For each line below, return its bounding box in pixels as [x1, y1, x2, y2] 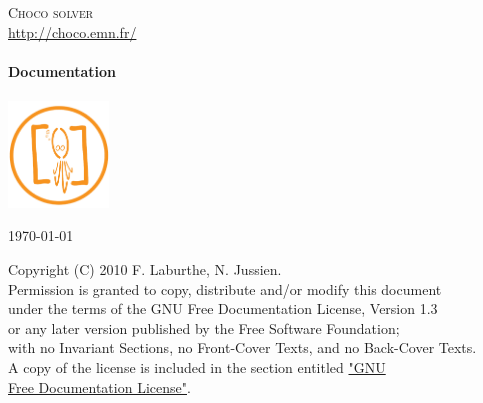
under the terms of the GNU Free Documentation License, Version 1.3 [8, 298, 438, 319]
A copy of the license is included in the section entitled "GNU [8, 356, 386, 377]
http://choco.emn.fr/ [8, 21, 137, 42]
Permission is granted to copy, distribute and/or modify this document [8, 278, 442, 299]
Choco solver [8, 2, 94, 22]
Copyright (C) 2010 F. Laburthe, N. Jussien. [8, 258, 282, 279]
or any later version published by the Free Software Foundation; [8, 317, 400, 338]
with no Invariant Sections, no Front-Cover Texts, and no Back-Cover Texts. [8, 337, 477, 358]
